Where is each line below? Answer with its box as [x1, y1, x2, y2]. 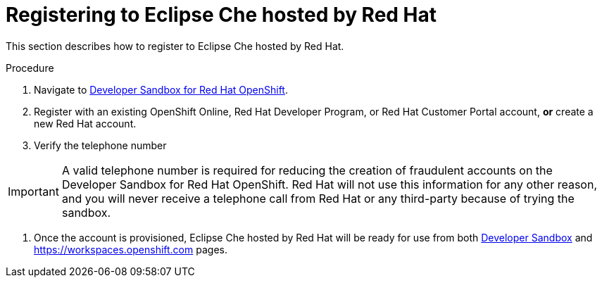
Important [8, 184, 59, 199]
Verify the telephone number [34, 139, 167, 151]
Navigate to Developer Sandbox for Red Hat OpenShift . [34, 83, 288, 96]
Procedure [6, 61, 54, 74]
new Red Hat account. [34, 117, 137, 130]
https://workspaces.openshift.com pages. [34, 243, 227, 256]
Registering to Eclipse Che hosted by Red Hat [6, 3, 437, 27]
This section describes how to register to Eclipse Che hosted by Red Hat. [6, 39, 344, 52]
